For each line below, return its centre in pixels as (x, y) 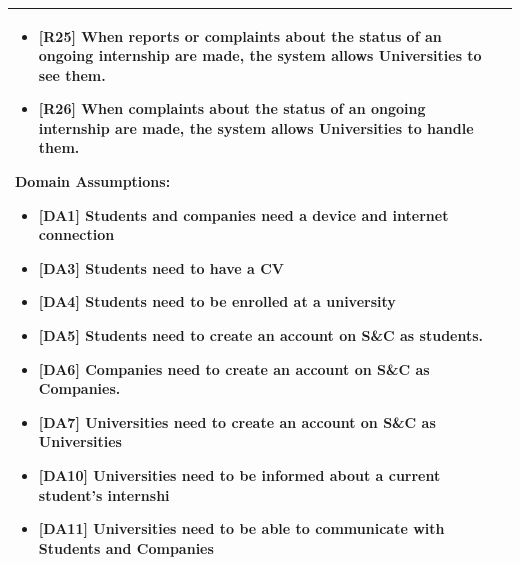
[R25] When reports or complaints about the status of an (240, 35)
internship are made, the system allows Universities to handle (256, 127)
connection (76, 234)
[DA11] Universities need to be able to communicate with (241, 528)
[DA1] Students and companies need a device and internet (243, 214)
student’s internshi (104, 494)
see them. (72, 74)
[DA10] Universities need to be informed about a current (239, 475)
